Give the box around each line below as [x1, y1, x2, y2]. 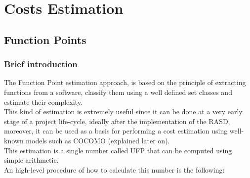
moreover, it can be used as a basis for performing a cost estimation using [4, 126, 228, 136]
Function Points [4, 32, 86, 47]
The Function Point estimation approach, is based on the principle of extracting [4, 77, 246, 88]
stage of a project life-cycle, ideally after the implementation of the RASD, [4, 116, 230, 126]
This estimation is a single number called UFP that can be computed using [4, 145, 232, 155]
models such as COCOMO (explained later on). [26, 135, 170, 145]
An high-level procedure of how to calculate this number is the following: [4, 164, 225, 175]
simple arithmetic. [4, 155, 59, 165]
